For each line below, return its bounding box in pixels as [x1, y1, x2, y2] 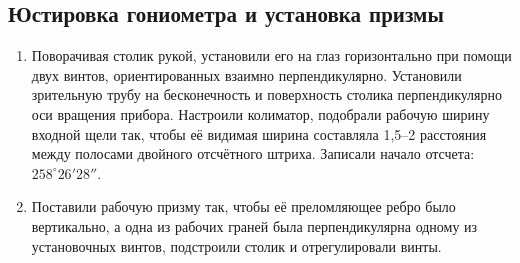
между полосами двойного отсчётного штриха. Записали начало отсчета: [31, 143, 475, 164]
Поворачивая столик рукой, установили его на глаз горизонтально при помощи [31, 45, 512, 66]
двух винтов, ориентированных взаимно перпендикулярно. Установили [31, 64, 462, 85]
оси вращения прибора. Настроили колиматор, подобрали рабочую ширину [31, 103, 490, 124]
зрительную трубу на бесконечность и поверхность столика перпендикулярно [31, 84, 503, 105]
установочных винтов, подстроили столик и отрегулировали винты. [31, 235, 442, 256]
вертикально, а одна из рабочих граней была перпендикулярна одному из [31, 215, 478, 236]
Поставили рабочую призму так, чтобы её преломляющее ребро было [31, 196, 456, 217]
